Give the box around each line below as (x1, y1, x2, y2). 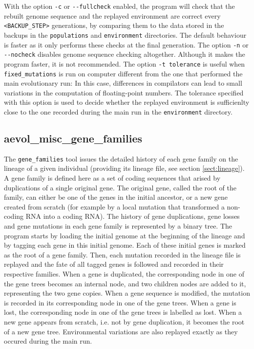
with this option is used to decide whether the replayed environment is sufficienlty (4, 97, 250, 107)
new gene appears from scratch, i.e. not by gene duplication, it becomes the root (4, 316, 245, 326)
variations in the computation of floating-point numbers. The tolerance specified (4, 87, 244, 97)
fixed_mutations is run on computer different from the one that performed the (4, 68, 243, 78)
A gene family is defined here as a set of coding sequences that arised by (4, 173, 221, 183)
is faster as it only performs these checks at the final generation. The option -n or (4, 39, 249, 49)
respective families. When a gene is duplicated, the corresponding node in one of (4, 269, 244, 279)
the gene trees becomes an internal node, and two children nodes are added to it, (4, 278, 246, 288)
